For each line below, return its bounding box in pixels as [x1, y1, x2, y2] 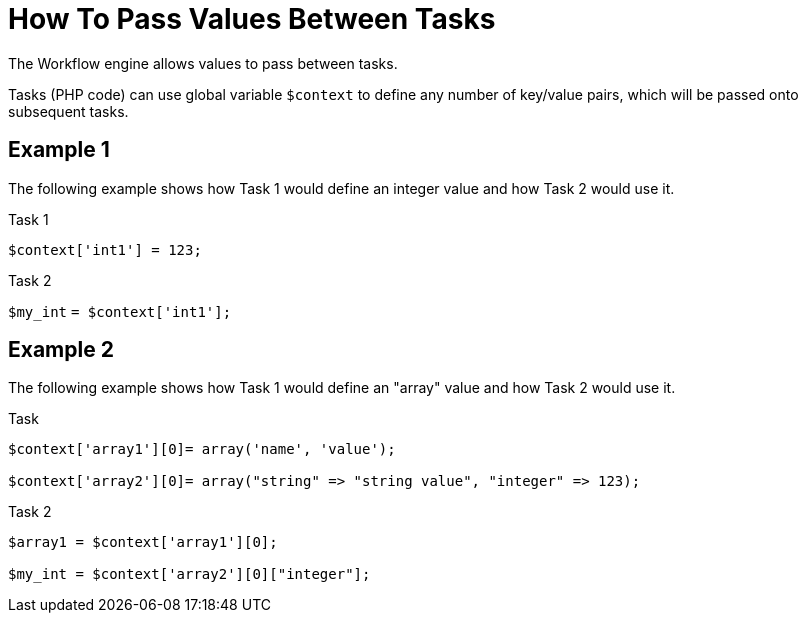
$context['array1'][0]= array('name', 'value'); [8, 441, 396, 458]
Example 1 [8, 137, 110, 163]
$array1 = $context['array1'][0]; [8, 534, 278, 551]
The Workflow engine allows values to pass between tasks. [8, 54, 398, 72]
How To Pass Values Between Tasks [8, 2, 496, 36]
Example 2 [8, 337, 114, 363]
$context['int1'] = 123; [8, 241, 202, 258]
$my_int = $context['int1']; [8, 303, 232, 320]
